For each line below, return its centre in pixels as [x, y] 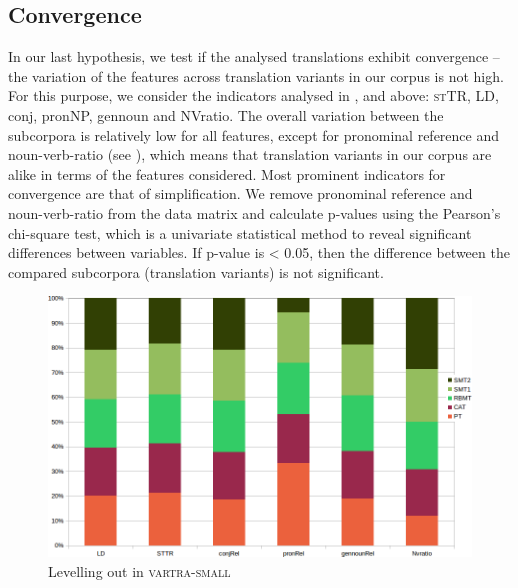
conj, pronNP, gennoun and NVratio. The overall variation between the [226, 114]
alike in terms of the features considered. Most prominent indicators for [227, 173]
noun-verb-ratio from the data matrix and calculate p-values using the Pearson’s [254, 212]
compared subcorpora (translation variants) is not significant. [196, 271]
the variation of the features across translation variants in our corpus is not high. [256, 75]
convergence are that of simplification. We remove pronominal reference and [240, 193]
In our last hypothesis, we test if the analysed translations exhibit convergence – [254, 56]
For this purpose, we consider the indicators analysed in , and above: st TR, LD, [253, 95]
